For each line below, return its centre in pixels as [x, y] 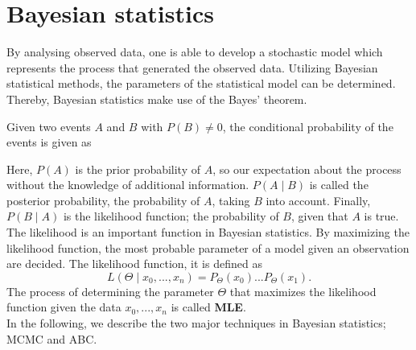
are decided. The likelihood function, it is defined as [134, 264]
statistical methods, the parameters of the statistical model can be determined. [201, 83]
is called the [339, 185]
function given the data [64, 307]
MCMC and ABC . [52, 338]
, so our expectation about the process [307, 169]
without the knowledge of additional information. [128, 185]
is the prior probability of [138, 169]
